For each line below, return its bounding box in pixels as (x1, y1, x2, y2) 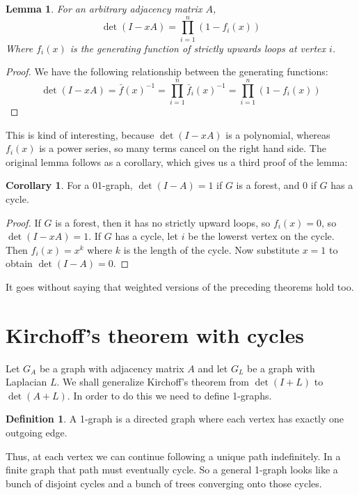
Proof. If (6, 215, 41, 229)
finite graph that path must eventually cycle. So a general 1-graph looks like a (6, 462, 338, 477)
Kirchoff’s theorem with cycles (6, 320, 305, 349)
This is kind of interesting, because (6, 127, 154, 142)
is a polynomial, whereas (225, 127, 330, 142)
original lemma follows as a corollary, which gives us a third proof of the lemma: (6, 154, 348, 169)
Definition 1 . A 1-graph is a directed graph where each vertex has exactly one (6, 411, 344, 426)
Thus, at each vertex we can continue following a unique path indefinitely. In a (6, 448, 341, 463)
